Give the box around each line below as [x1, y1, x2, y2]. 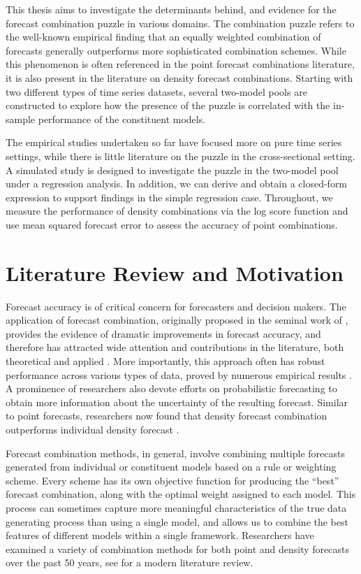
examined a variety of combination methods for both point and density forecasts [6, 541, 349, 556]
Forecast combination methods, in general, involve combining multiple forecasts [6, 445, 345, 460]
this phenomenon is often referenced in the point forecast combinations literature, [6, 57, 355, 71]
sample [6, 111, 36, 126]
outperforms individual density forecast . [6, 422, 179, 436]
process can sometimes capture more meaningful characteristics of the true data [6, 500, 347, 515]
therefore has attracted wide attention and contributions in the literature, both [6, 340, 344, 354]
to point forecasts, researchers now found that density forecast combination [6, 408, 327, 423]
